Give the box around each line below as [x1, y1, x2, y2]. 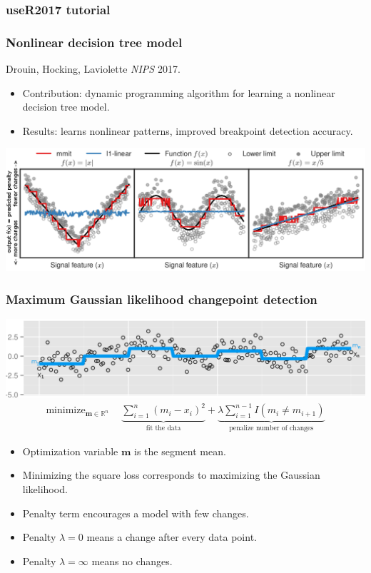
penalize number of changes [229, 425, 314, 432]
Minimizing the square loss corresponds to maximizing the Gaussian [22, 467, 320, 482]
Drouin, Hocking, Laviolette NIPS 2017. [6, 61, 181, 76]
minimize [46, 405, 86, 416]
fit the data [146, 425, 181, 432]
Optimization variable [22, 443, 118, 458]
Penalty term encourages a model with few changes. [22, 505, 249, 520]
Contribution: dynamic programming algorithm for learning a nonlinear [22, 85, 335, 100]
